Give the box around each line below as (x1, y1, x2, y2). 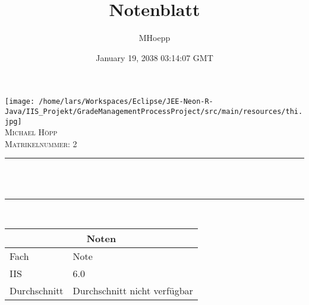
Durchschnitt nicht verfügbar (72, 284, 193, 298)
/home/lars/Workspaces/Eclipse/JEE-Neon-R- (39, 97, 213, 106)
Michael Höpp (5, 126, 58, 138)
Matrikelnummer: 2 (5, 137, 77, 150)
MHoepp (138, 31, 171, 44)
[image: (5, 97, 35, 106)
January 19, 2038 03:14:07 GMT (96, 51, 213, 63)
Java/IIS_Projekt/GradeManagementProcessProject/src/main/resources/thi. (5, 107, 303, 116)
